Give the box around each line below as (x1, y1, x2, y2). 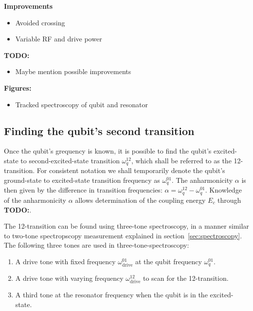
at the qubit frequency (135, 256, 202, 266)
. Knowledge (205, 185, 242, 195)
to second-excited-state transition (20, 155, 120, 165)
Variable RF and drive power (15, 34, 102, 44)
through (217, 194, 241, 205)
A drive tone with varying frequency (15, 273, 124, 283)
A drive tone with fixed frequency (15, 256, 116, 266)
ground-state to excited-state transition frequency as (4, 175, 160, 185)
